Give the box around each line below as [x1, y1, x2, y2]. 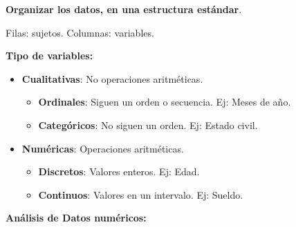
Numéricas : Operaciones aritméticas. [21, 141, 184, 155]
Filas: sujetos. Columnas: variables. [6, 25, 154, 39]
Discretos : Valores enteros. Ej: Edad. [38, 164, 200, 179]
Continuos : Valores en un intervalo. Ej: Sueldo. [38, 187, 243, 201]
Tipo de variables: [6, 48, 93, 63]
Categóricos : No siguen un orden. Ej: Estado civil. [38, 117, 258, 132]
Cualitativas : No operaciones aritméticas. [21, 71, 203, 86]
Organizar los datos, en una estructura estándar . [6, 2, 242, 16]
